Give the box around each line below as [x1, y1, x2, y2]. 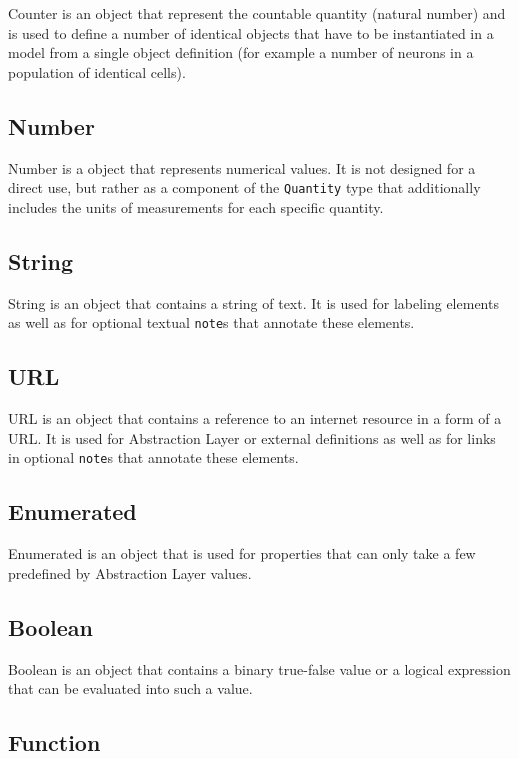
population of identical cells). [8, 61, 186, 82]
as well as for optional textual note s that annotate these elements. [8, 312, 415, 333]
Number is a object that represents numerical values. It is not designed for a [8, 157, 476, 178]
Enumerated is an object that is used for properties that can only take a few [8, 543, 476, 564]
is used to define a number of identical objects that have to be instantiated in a [8, 22, 494, 43]
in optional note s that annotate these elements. [8, 447, 299, 468]
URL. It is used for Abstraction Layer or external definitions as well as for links [8, 427, 496, 448]
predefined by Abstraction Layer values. [8, 562, 252, 583]
